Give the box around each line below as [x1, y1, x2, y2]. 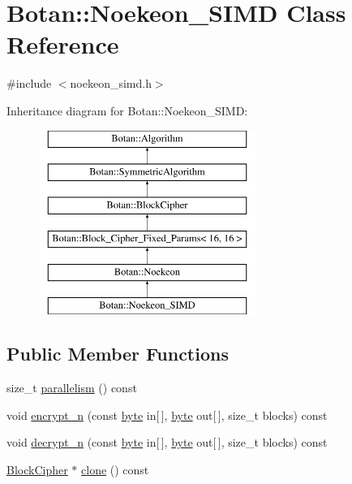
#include [6, 75, 52, 92]
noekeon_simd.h [70, 75, 152, 92]
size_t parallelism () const [6, 379, 137, 396]
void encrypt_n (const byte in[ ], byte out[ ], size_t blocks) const [6, 406, 328, 423]
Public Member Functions [6, 341, 229, 366]
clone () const [81, 460, 149, 478]
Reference [6, 28, 119, 61]
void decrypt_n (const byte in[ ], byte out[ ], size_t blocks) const [6, 434, 328, 451]
